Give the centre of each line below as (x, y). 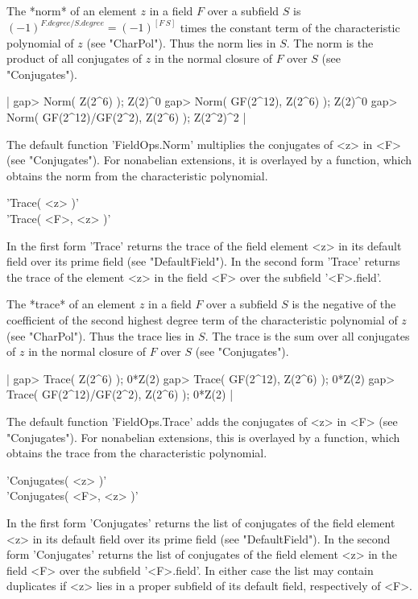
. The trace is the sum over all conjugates (307, 335)
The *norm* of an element (72, 10)
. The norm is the (330, 42)
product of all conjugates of (74, 58)
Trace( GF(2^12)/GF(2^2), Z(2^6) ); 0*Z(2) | (120, 394)
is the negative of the (344, 304)
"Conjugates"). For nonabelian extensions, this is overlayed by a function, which (203, 437)
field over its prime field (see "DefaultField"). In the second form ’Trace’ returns (203, 261)
